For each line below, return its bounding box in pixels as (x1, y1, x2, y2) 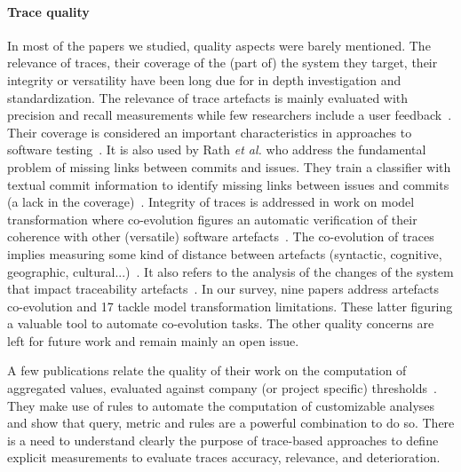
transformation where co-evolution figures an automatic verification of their (7, 209, 417, 228)
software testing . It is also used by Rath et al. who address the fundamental (7, 140, 426, 159)
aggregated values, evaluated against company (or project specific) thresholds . (7, 379, 437, 397)
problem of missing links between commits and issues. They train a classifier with (7, 157, 451, 176)
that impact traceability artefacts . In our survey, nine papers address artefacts (7, 279, 440, 298)
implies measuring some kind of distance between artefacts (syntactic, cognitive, (7, 244, 442, 263)
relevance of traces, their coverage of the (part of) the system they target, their (7, 53, 438, 72)
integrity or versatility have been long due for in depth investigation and (7, 70, 401, 89)
